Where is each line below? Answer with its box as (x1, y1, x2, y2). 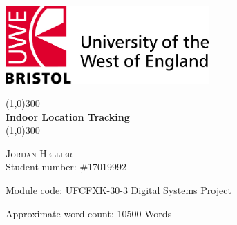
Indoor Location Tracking (6, 109, 130, 124)
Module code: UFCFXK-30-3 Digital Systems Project (6, 182, 231, 197)
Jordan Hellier (6, 146, 73, 160)
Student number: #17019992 (6, 159, 127, 174)
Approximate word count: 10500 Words (6, 206, 172, 220)
